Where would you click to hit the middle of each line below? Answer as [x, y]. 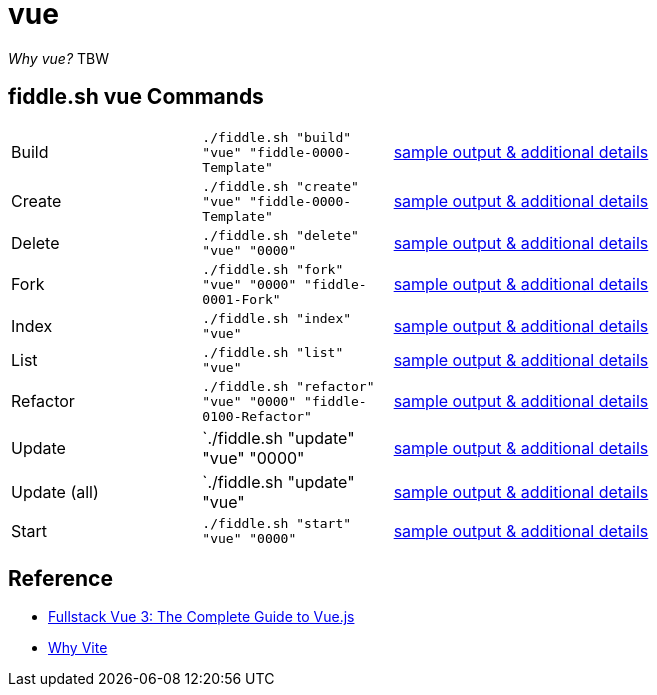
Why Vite [78, 648]
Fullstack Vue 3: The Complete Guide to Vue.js [201, 617]
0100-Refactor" [257, 416]
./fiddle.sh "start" [277, 523]
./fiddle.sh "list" [273, 352]
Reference [60, 579]
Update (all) [55, 491]
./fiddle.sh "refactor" [288, 386]
